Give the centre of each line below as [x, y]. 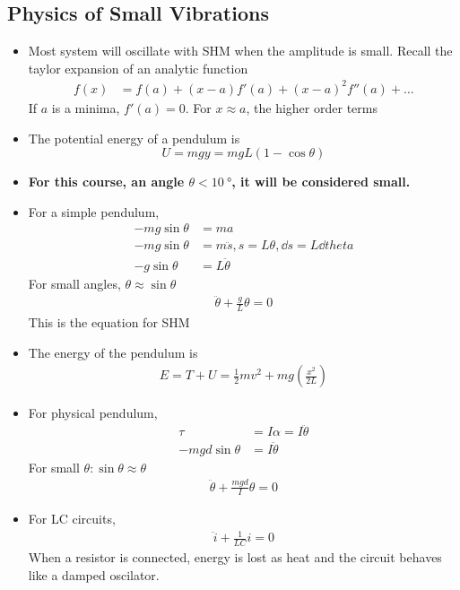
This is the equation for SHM [109, 322]
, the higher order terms [312, 107]
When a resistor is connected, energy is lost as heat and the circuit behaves [235, 557]
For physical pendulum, [93, 412]
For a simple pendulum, [94, 211]
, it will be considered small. [321, 182]
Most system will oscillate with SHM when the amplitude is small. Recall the [240, 51]
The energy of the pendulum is [113, 352]
